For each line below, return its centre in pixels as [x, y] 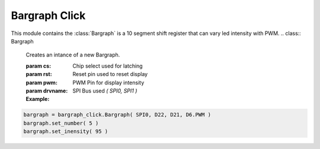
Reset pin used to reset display [110, 74]
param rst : [39, 74]
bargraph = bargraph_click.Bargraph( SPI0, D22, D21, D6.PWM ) [117, 115]
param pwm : [41, 83]
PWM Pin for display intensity [108, 83]
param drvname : [47, 91]
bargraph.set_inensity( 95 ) [66, 131]
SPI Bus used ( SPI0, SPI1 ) [105, 91]
